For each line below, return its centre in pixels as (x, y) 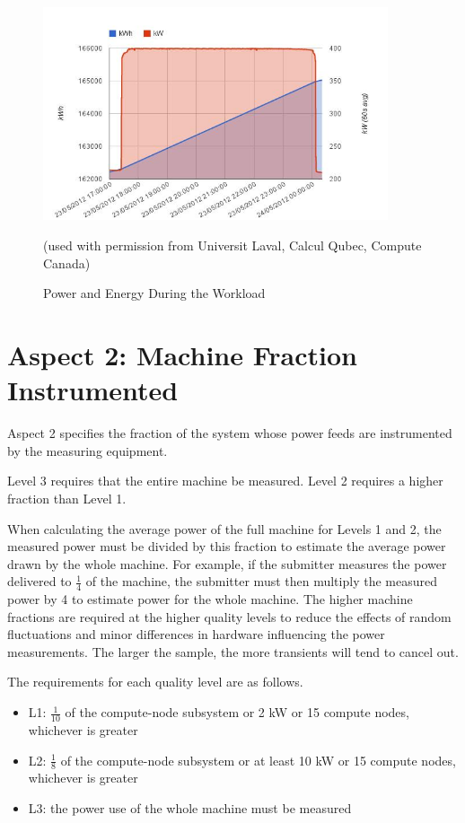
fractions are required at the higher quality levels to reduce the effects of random (229, 616)
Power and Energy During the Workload (154, 293)
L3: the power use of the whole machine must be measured (190, 807)
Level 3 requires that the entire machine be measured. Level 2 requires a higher (225, 481)
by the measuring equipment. (88, 450)
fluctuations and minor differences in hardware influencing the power (196, 634)
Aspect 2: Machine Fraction (182, 355)
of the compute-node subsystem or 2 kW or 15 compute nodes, (237, 712)
